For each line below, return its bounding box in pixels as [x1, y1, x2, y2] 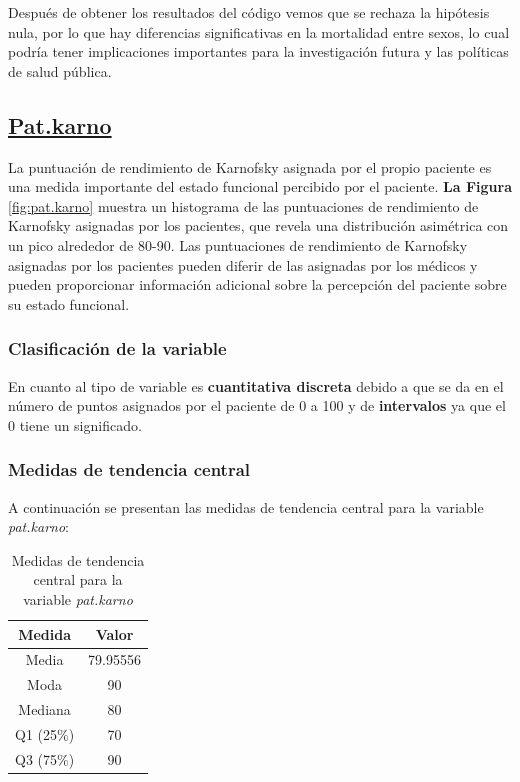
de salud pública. [8, 60, 112, 81]
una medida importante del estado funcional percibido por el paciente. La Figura [8, 176, 512, 197]
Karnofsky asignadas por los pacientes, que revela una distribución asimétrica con [8, 215, 509, 236]
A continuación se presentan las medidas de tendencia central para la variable [8, 496, 484, 517]
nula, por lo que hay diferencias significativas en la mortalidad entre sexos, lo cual [8, 21, 510, 42]
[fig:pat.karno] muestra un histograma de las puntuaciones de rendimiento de [8, 195, 479, 216]
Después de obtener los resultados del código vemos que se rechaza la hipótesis [8, 2, 490, 22]
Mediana [18, 699, 71, 720]
